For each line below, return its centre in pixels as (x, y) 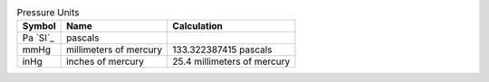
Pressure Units (48, 13)
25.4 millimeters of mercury (231, 61)
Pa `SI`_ (38, 38)
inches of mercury (105, 61)
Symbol (39, 26)
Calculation (198, 26)
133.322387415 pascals (222, 50)
